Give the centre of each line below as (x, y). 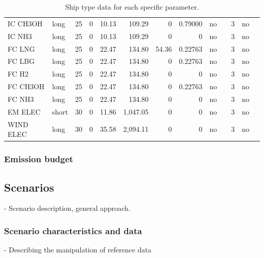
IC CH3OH (25, 23)
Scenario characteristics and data (73, 230)
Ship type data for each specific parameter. (132, 7)
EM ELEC (24, 111)
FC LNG (21, 48)
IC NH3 (20, 36)
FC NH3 (21, 99)
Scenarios (29, 187)
